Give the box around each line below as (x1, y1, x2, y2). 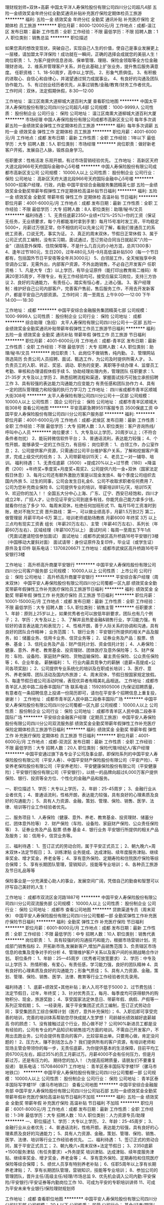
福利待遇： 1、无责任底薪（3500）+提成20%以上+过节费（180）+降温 (14, 460, 156, 465)
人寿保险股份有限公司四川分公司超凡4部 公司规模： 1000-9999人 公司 (9, 104, 150, 110)
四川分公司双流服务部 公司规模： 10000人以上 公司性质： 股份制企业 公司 (9, 900, 156, 906)
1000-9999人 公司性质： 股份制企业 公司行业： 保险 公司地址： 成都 (5, 313, 142, 319)
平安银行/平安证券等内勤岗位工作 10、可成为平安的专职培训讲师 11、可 (11, 1180, 151, 1185)
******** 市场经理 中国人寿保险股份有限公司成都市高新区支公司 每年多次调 (5, 117, 156, 122)
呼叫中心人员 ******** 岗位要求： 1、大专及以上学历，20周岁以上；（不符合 (5, 429, 157, 435)
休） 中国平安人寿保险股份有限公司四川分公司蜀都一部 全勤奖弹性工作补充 (5, 913, 153, 918)
